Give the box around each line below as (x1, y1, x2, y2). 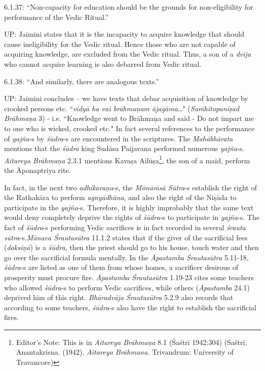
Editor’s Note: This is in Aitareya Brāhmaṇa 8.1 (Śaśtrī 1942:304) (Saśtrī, (16, 336, 247, 347)
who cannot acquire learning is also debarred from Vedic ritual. (4, 58, 201, 69)
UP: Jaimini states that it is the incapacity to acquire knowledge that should (4, 29, 245, 39)
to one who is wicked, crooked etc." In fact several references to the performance (4, 122, 255, 133)
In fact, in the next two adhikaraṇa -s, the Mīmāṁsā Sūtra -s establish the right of (4, 182, 257, 192)
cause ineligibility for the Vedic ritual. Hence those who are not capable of (4, 38, 236, 49)
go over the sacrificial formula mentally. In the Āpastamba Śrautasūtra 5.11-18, (4, 252, 249, 262)
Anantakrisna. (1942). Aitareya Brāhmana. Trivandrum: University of (16, 347, 234, 357)
